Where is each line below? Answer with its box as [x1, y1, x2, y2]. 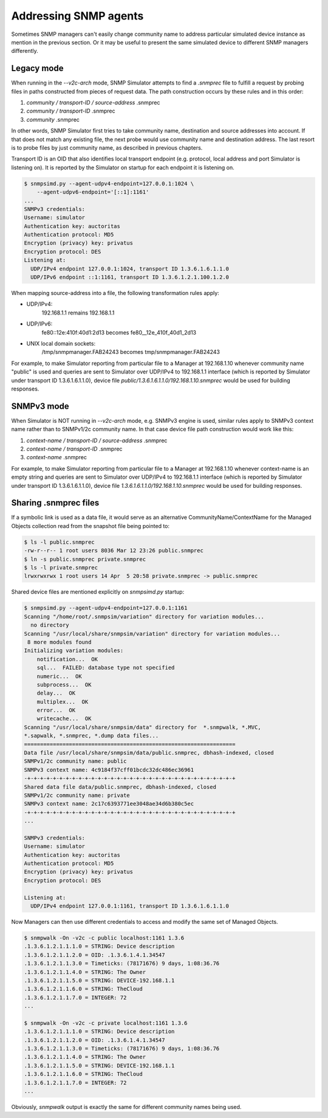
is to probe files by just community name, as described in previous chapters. [11, 144, 203, 151]
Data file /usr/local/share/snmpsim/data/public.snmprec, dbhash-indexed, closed [24, 749, 275, 757]
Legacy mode [11, 63, 64, 74]
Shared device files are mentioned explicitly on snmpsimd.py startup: [11, 588, 185, 595]
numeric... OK [36, 673, 82, 679]
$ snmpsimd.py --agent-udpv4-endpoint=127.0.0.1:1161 [24, 605, 188, 611]
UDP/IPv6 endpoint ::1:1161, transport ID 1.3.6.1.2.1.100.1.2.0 [30, 274, 230, 281]
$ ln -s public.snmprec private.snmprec [24, 555, 146, 563]
